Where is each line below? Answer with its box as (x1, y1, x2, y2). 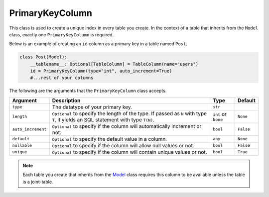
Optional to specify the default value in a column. (52, 135, 167, 142)
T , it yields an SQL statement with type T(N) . (52, 116, 155, 123)
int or (212, 111, 227, 118)
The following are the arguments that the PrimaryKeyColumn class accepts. (9, 88, 167, 94)
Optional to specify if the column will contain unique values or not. (52, 148, 207, 155)
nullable (12, 143, 32, 148)
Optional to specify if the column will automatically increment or (52, 122, 202, 129)
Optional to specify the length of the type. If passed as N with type (52, 110, 207, 117)
